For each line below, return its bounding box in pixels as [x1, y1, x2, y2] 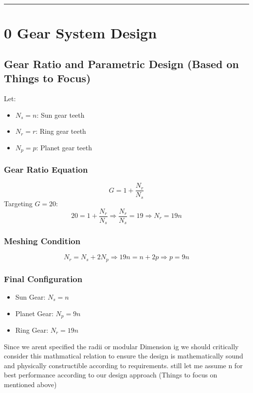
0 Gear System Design [4, 23, 157, 43]
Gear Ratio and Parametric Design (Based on [4, 56, 239, 71]
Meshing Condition [4, 234, 81, 247]
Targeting [4, 198, 33, 208]
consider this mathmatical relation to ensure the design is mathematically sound [4, 351, 243, 361]
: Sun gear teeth [36, 109, 85, 120]
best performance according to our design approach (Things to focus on [4, 370, 217, 380]
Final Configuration [4, 272, 83, 285]
